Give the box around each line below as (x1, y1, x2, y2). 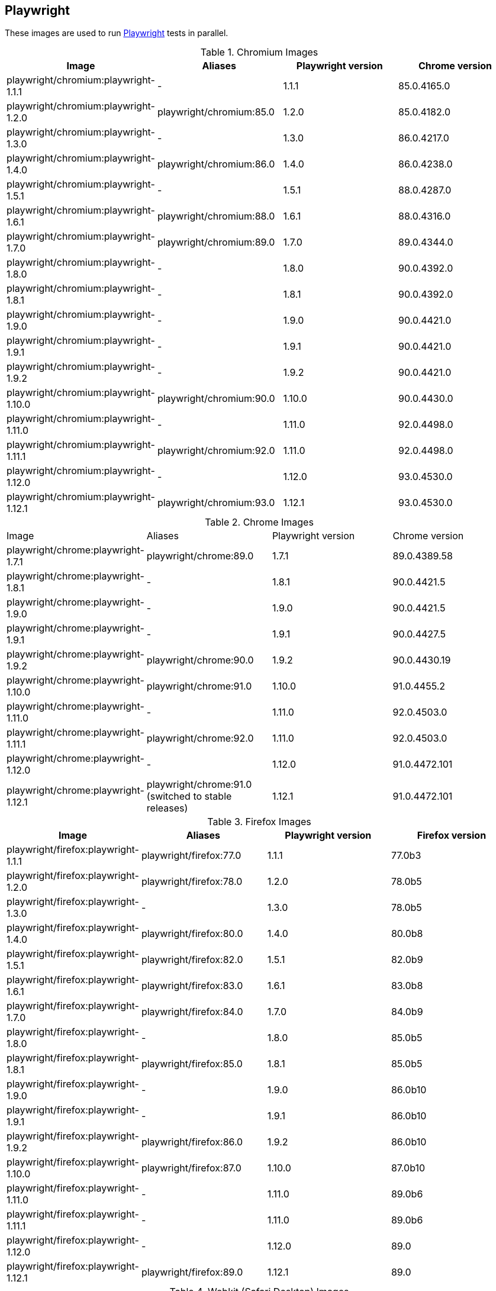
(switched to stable (146, 790, 232, 803)
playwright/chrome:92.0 (146, 732, 254, 745)
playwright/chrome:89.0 (146, 550, 254, 562)
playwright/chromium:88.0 (157, 210, 275, 223)
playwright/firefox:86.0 (141, 1136, 243, 1148)
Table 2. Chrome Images (205, 516, 314, 529)
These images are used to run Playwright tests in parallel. (5, 28, 228, 38)
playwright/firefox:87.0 (141, 1162, 241, 1174)
